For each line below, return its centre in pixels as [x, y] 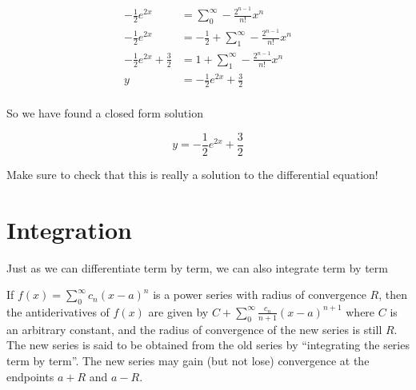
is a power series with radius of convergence [260, 294]
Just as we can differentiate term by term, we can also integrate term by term [197, 267]
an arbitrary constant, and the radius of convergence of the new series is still [194, 329]
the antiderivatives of [58, 311]
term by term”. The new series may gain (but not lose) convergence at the [188, 360]
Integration [69, 229]
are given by [178, 311]
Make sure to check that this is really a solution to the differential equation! [192, 174]
